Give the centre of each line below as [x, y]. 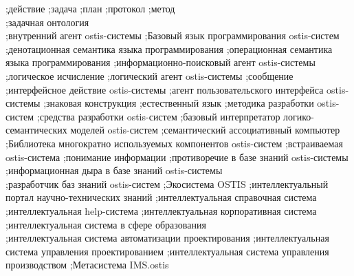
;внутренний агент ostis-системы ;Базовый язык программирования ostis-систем [173, 35]
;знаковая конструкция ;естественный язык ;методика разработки [179, 103]
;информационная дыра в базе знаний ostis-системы [114, 170]
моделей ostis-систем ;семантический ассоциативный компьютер [205, 130]
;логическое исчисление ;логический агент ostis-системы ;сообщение [150, 75]
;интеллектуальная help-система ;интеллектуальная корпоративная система [161, 210]
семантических [36, 130]
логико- [299, 116]
